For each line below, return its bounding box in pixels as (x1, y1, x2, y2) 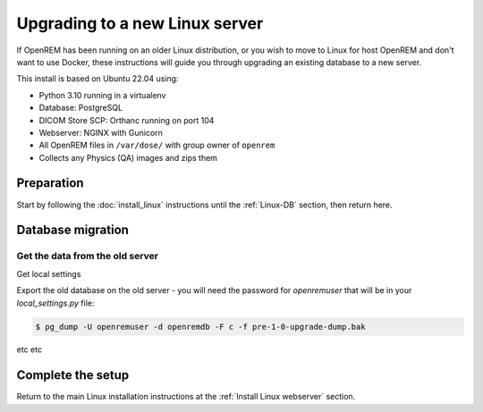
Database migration (16, 223, 130, 238)
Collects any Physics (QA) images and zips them (38, 152, 218, 163)
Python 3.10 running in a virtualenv (38, 89, 166, 100)
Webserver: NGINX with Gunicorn (38, 127, 163, 138)
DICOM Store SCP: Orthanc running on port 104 (38, 114, 215, 125)
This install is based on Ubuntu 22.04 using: (16, 73, 179, 84)
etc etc (16, 344, 43, 355)
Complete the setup (16, 367, 130, 383)
